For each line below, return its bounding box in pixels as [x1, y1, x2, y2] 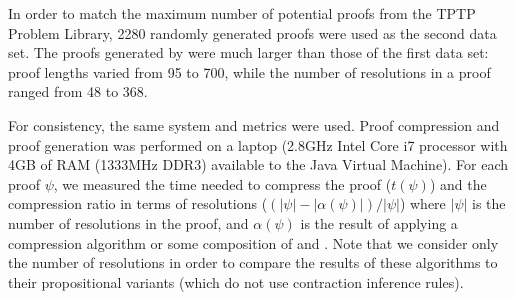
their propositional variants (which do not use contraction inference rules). [8, 271, 464, 292]
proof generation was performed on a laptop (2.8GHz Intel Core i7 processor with [8, 134, 508, 155]
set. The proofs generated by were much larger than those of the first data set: [8, 42, 489, 63]
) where [399, 193, 446, 214]
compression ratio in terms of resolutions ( [8, 193, 268, 214]
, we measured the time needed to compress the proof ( [53, 173, 392, 194]
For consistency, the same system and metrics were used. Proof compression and [8, 114, 500, 135]
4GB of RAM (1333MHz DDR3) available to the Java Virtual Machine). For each [8, 154, 509, 175]
